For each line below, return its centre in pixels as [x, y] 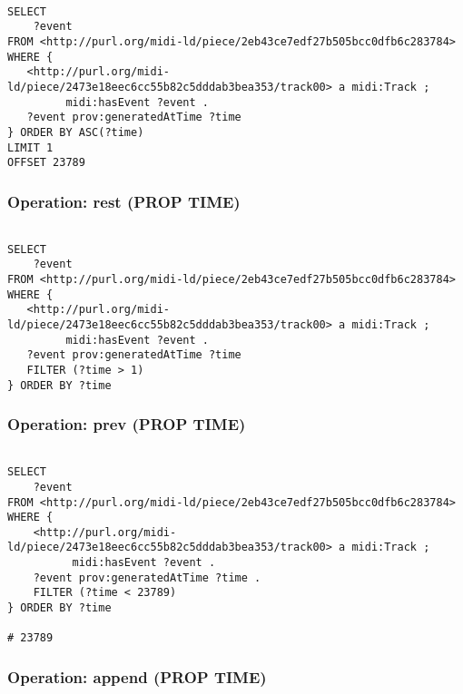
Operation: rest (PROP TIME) [124, 201]
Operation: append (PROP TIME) [137, 676]
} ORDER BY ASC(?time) [76, 132]
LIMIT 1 [30, 147]
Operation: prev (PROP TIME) [127, 424]
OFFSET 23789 [46, 163]
